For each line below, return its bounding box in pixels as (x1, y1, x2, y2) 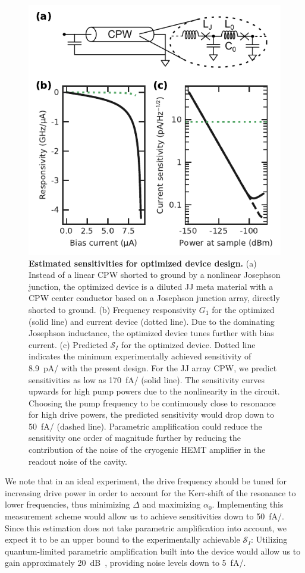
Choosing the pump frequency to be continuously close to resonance (29, 396, 276, 409)
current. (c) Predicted (29, 338, 108, 350)
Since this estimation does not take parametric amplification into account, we (5, 521, 287, 534)
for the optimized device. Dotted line (121, 338, 256, 350)
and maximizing (142, 498, 201, 511)
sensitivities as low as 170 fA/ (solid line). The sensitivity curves (29, 373, 265, 386)
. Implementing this (212, 498, 284, 511)
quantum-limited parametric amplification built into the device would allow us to (5, 544, 301, 557)
